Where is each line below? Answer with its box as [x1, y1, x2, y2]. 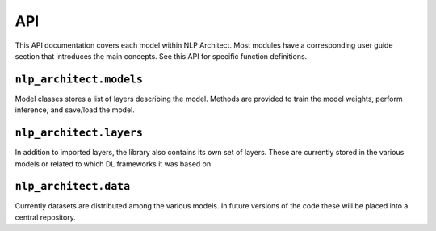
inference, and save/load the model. [15, 105, 135, 115]
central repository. [15, 212, 77, 222]
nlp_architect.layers [15, 126, 143, 140]
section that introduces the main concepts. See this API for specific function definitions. [15, 51, 308, 61]
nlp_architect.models [15, 73, 143, 86]
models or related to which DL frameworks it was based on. [15, 158, 213, 169]
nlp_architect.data [15, 180, 131, 193]
